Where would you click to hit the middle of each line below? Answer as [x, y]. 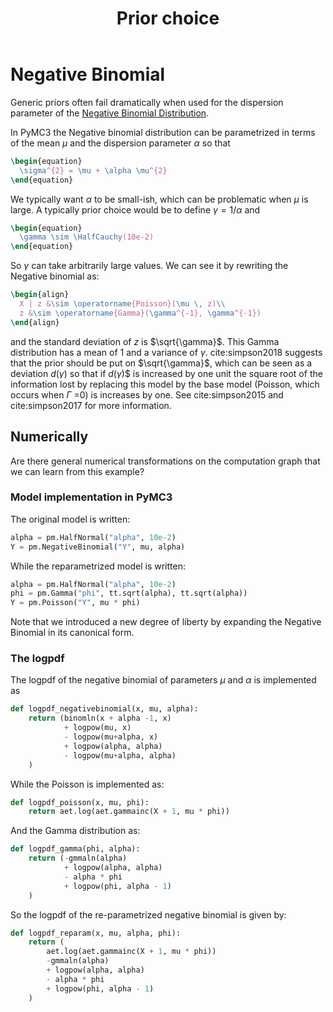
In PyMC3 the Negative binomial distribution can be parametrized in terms [163, 132]
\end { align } [35, 322]
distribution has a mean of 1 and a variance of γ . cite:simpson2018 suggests [166, 352]
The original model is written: [70, 519]
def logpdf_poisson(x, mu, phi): [80, 802]
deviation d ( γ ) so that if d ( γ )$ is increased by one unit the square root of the [166, 373]
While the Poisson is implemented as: [87, 784]
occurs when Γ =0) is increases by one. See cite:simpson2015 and [147, 394]
